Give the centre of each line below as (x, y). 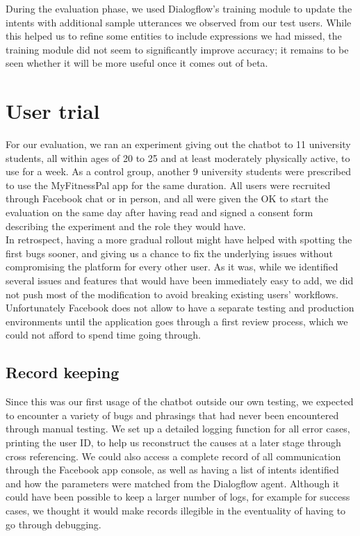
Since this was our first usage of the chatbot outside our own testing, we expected (180, 401)
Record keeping (63, 372)
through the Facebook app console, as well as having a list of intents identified (172, 470)
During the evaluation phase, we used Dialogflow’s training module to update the (179, 8)
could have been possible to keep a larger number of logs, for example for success (178, 497)
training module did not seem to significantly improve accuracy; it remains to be (177, 49)
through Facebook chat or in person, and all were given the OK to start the (167, 198)
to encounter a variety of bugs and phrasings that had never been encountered (172, 415)
